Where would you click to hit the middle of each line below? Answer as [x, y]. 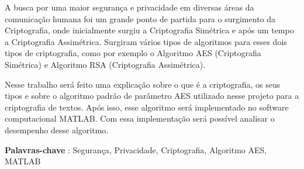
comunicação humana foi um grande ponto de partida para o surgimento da [140, 18]
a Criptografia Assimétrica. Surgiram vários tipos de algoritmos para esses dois [146, 41]
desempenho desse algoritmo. [57, 130]
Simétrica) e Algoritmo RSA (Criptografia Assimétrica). [105, 64]
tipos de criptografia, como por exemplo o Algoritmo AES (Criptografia [133, 53]
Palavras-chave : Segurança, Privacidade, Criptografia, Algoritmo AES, [136, 149]
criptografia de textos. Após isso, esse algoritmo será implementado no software [147, 107]
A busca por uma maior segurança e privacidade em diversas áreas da [129, 7]
